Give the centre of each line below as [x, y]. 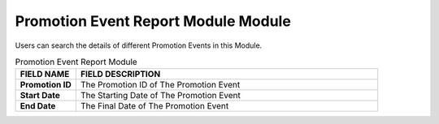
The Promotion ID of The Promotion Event [160, 85]
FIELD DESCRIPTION [120, 75]
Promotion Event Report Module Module [153, 21]
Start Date [40, 96]
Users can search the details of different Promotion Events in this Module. [139, 45]
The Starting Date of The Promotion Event [161, 96]
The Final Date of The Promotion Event [154, 106]
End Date [38, 106]
